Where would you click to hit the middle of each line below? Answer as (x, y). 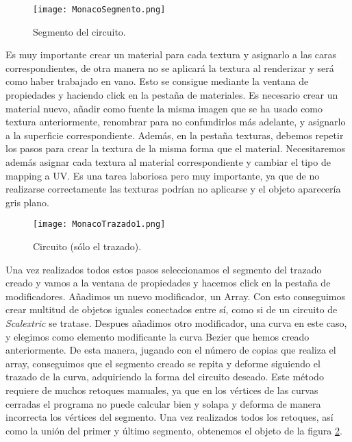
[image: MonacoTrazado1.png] (99, 224)
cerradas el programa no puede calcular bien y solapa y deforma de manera (163, 403)
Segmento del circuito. (79, 31)
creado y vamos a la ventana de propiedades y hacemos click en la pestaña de (168, 283)
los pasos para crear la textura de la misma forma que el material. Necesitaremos (176, 148)
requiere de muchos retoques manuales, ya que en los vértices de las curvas (162, 390)
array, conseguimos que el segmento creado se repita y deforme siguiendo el (163, 363)
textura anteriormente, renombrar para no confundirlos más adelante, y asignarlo (176, 122)
